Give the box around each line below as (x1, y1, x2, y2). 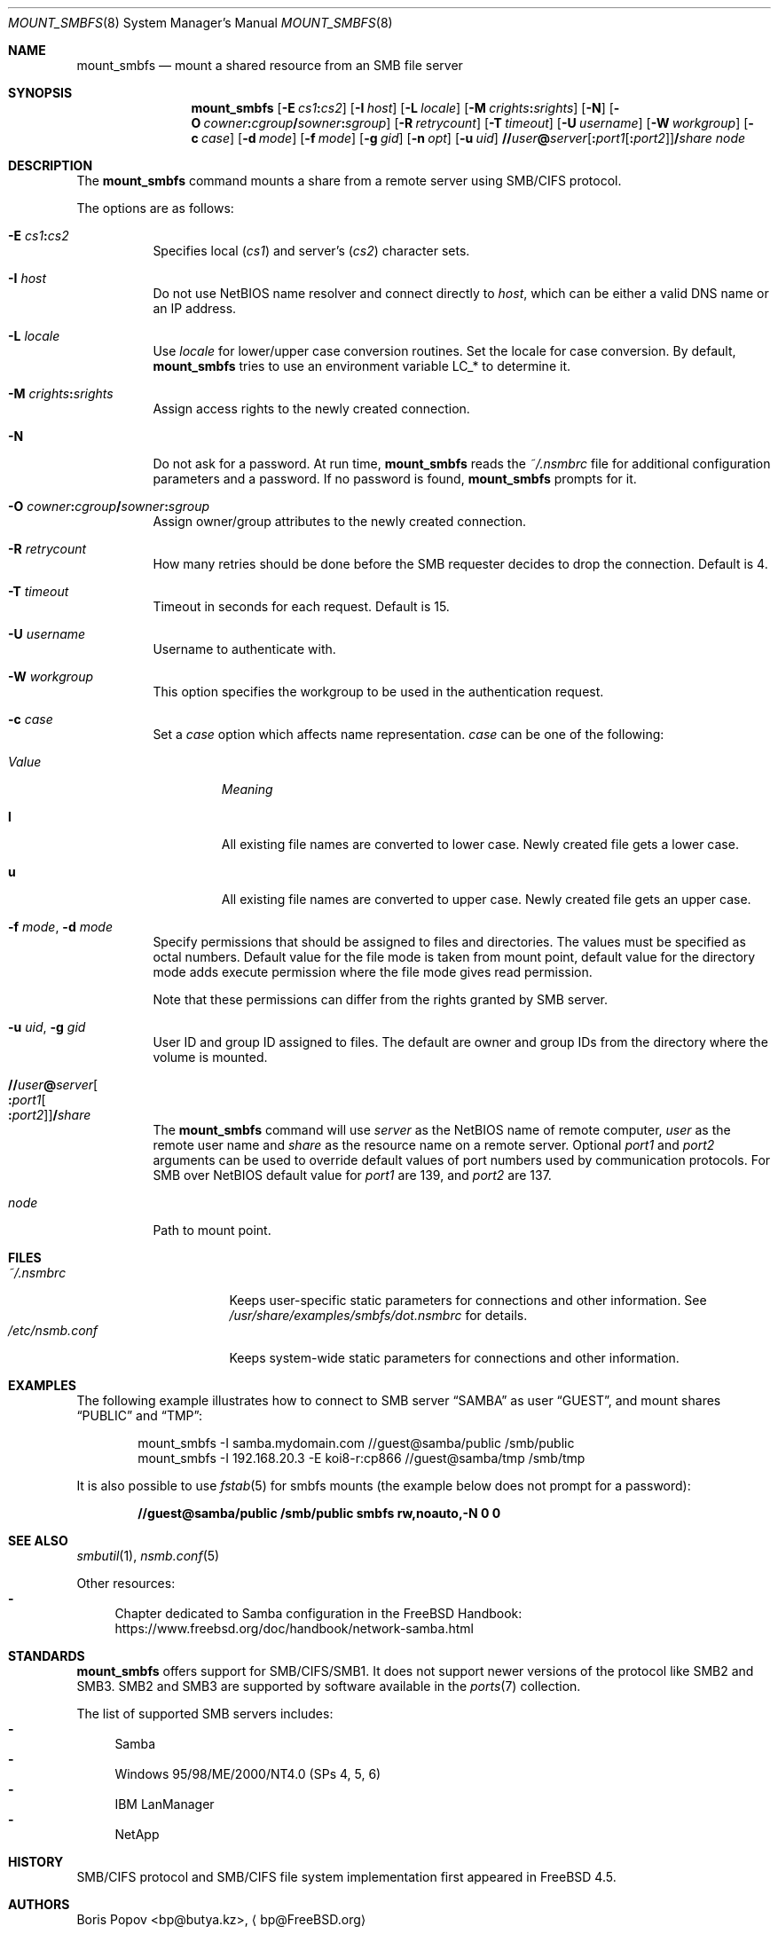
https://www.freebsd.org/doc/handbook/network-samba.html (114, 1621, 474, 1636)
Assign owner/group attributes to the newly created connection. (153, 514, 527, 529)
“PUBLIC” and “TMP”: (76, 1408, 202, 1423)
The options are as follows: (76, 200, 234, 216)
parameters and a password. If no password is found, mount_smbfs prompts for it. (153, 471, 637, 486)
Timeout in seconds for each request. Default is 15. (153, 599, 450, 614)
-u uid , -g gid (8, 1019, 86, 1034)
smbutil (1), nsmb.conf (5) (76, 1548, 220, 1563)
